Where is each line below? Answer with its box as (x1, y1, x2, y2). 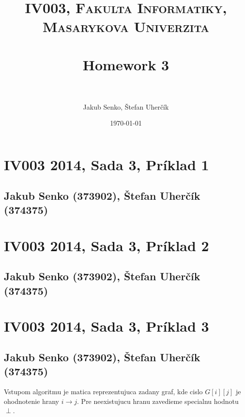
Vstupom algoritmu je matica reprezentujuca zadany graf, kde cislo (4, 386, 203, 396)
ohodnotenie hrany (4, 396, 60, 406)
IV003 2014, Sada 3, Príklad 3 (4, 316, 209, 336)
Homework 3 (82, 54, 169, 74)
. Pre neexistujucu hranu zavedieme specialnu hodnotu (77, 396, 239, 406)
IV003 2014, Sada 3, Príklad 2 (4, 235, 209, 255)
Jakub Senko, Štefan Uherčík (83, 101, 169, 112)
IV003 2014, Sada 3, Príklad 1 (4, 155, 209, 175)
